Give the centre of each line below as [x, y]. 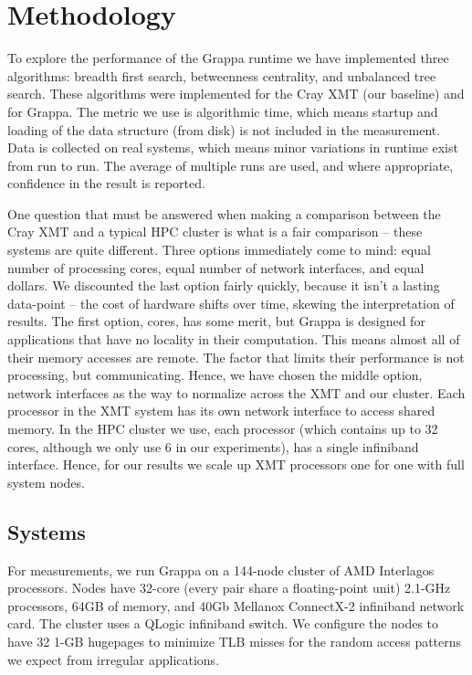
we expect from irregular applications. [114, 659]
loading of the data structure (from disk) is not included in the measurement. [224, 129]
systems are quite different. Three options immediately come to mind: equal [219, 250]
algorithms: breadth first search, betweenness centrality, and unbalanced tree [222, 75]
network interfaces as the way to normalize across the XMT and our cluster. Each [236, 392]
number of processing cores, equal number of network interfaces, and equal [216, 267]
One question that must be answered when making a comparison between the [224, 213]
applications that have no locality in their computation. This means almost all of [234, 339]
